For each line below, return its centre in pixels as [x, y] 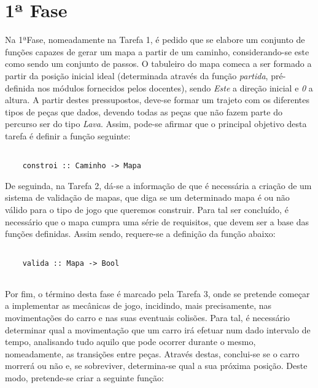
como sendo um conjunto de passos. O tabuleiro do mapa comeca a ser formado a [158, 64]
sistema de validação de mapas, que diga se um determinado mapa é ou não [147, 197]
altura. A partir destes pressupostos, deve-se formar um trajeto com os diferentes [157, 100]
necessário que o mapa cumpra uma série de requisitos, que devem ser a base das [157, 221]
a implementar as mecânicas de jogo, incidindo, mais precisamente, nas [138, 305]
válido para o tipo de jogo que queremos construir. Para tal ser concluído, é [147, 209]
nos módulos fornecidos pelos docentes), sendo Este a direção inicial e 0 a [175, 87]
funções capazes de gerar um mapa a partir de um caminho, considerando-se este [157, 51]
